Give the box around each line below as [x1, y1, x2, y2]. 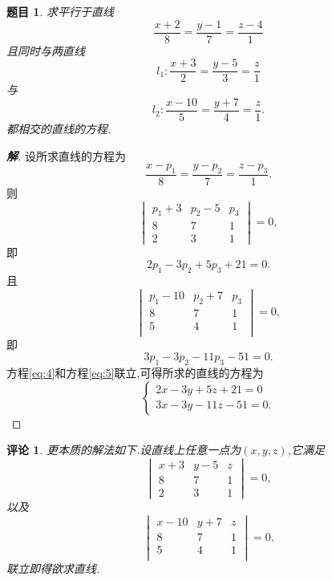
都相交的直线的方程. [6, 120, 111, 136]
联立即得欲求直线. [6, 560, 100, 577]
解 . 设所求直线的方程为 [6, 147, 126, 164]
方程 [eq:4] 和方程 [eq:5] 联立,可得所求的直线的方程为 [6, 364, 264, 381]
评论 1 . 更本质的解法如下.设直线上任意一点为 [6, 441, 241, 458]
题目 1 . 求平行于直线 [6, 3, 114, 19]
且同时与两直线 [6, 42, 85, 59]
